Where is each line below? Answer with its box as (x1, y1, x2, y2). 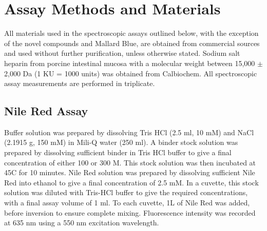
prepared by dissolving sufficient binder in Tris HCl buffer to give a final (4, 147, 232, 158)
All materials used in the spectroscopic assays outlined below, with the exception (4, 28, 259, 38)
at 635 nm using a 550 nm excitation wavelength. (4, 217, 159, 228)
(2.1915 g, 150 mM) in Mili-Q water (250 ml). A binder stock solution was (4, 137, 238, 148)
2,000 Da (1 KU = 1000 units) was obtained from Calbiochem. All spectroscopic (4, 68, 257, 78)
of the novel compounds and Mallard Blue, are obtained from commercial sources (4, 37, 260, 48)
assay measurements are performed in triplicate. (4, 78, 155, 89)
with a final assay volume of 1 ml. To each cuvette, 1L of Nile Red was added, (4, 197, 250, 208)
